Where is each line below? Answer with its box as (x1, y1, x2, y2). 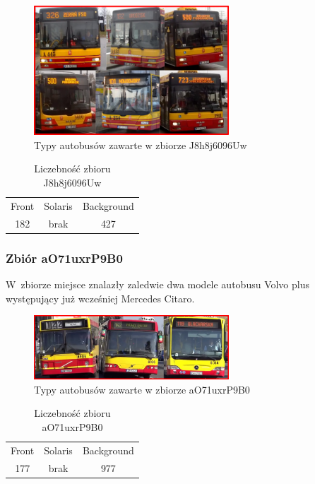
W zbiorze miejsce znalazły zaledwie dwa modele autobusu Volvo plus (6, 276, 309, 291)
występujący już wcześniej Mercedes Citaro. (6, 290, 195, 305)
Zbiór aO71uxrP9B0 (6, 249, 123, 266)
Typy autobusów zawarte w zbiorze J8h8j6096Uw (34, 137, 247, 152)
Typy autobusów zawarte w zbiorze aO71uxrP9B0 (34, 382, 250, 396)
